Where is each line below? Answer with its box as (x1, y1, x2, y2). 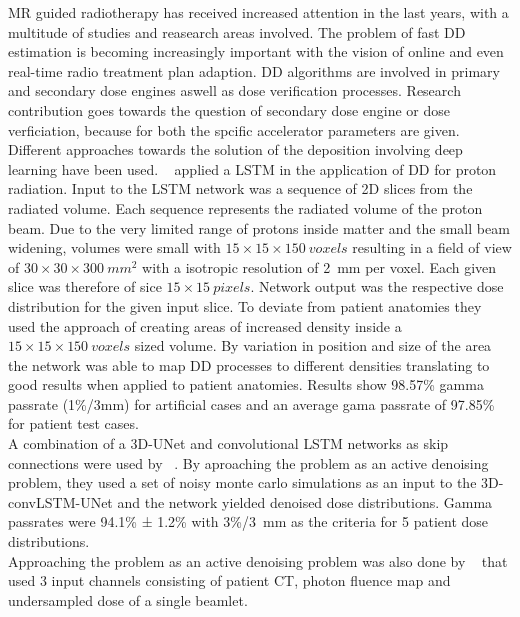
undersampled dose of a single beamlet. (8, 589, 248, 610)
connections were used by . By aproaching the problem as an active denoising (8, 452, 489, 473)
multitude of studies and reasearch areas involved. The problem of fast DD (8, 21, 466, 42)
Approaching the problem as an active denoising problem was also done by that (8, 550, 508, 571)
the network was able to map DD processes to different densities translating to (8, 354, 490, 375)
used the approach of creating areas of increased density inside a (8, 315, 402, 336)
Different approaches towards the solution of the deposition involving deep (8, 139, 463, 160)
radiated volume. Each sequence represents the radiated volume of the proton (8, 197, 483, 218)
